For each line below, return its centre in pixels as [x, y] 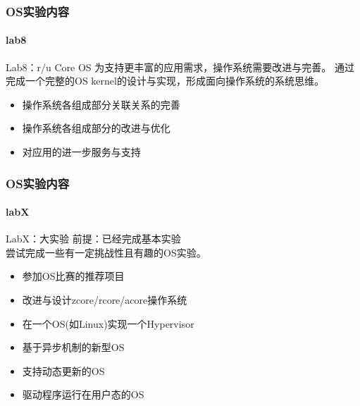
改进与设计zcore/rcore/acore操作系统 [105, 300]
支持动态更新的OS [63, 370]
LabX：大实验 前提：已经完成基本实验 [93, 239]
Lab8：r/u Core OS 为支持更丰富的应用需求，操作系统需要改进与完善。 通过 [180, 67]
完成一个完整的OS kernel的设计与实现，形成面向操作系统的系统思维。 [165, 81]
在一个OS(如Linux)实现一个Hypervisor [108, 323]
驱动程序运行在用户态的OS [83, 394]
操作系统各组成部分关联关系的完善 [101, 104]
